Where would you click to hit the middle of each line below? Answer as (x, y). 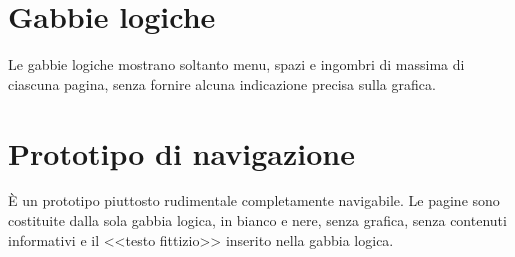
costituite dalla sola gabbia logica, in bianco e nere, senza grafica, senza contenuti (257, 220)
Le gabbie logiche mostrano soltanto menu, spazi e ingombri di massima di (236, 64)
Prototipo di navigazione (181, 152)
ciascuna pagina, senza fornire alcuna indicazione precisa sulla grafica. (222, 83)
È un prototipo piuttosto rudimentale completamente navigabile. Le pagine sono (254, 200)
